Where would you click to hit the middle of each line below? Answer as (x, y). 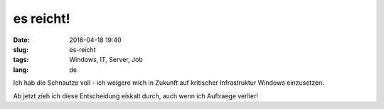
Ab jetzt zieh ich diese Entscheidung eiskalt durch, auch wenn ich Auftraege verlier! (136, 95)
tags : (21, 60)
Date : (21, 40)
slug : (21, 49)
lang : (21, 69)
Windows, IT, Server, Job (106, 60)
